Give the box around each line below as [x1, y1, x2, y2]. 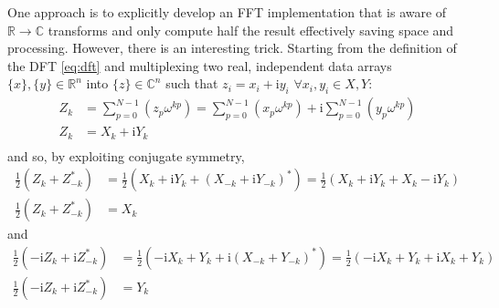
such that [165, 74, 218, 93]
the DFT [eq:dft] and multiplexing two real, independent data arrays [7, 56, 392, 75]
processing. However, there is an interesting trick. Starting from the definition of [7, 38, 457, 57]
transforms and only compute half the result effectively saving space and [48, 20, 454, 39]
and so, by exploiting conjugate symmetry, [7, 146, 245, 165]
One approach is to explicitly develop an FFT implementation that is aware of [7, 3, 447, 21]
